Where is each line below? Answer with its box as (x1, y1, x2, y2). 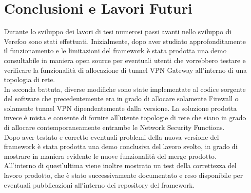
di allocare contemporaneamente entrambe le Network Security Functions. (4, 122, 225, 132)
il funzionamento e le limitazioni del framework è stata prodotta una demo (4, 45, 227, 56)
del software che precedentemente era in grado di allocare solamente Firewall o (4, 93, 239, 104)
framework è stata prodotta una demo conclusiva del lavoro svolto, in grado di (4, 141, 238, 151)
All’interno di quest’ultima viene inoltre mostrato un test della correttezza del (4, 160, 237, 171)
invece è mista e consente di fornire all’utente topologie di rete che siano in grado (4, 112, 246, 123)
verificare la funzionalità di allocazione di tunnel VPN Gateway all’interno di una (4, 64, 247, 75)
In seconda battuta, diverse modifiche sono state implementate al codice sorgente (4, 84, 246, 94)
